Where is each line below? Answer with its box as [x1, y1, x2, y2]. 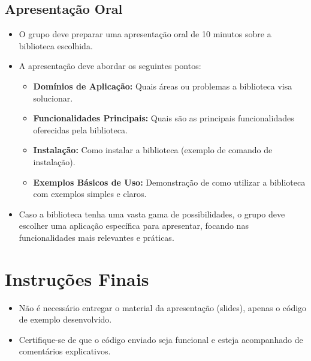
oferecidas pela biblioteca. [33, 123, 128, 136]
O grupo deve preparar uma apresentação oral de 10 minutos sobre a [19, 28, 271, 40]
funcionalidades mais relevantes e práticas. [19, 231, 174, 243]
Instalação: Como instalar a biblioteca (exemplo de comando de [33, 144, 273, 156]
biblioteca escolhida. [19, 39, 93, 52]
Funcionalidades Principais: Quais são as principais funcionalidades [33, 112, 294, 124]
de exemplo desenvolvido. [19, 313, 112, 326]
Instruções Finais [5, 266, 149, 291]
